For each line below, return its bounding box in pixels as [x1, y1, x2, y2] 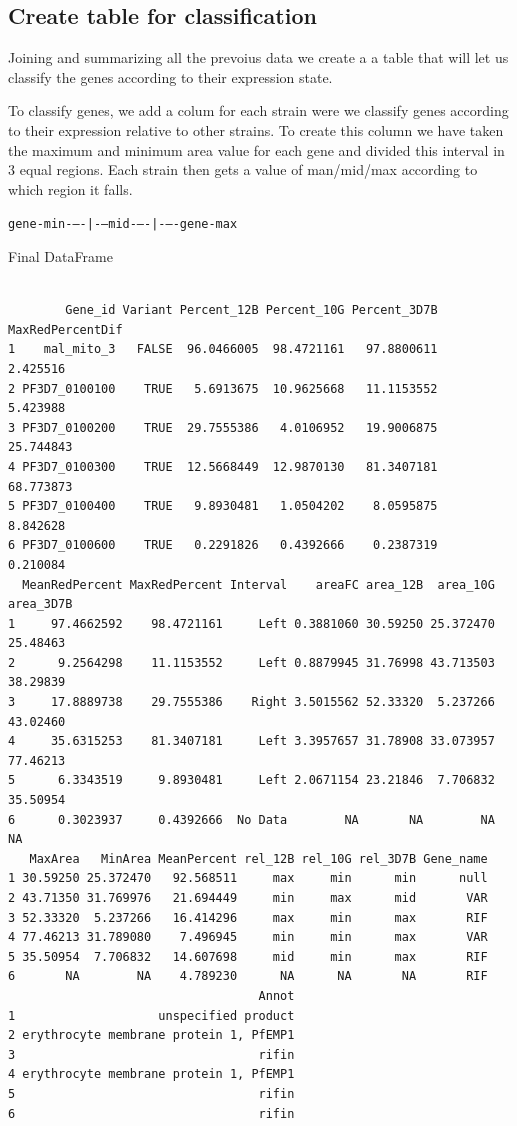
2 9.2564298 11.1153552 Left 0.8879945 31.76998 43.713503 [8, 655, 495, 670]
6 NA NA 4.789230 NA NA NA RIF [8, 969, 488, 984]
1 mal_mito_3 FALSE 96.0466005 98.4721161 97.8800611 [8, 342, 438, 357]
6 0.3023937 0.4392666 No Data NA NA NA [8, 812, 495, 827]
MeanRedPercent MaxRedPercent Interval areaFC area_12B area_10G [22, 577, 495, 592]
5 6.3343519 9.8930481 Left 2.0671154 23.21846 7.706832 [8, 773, 495, 788]
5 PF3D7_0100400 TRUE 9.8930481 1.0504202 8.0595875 [8, 499, 438, 514]
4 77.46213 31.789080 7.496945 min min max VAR [8, 930, 488, 945]
